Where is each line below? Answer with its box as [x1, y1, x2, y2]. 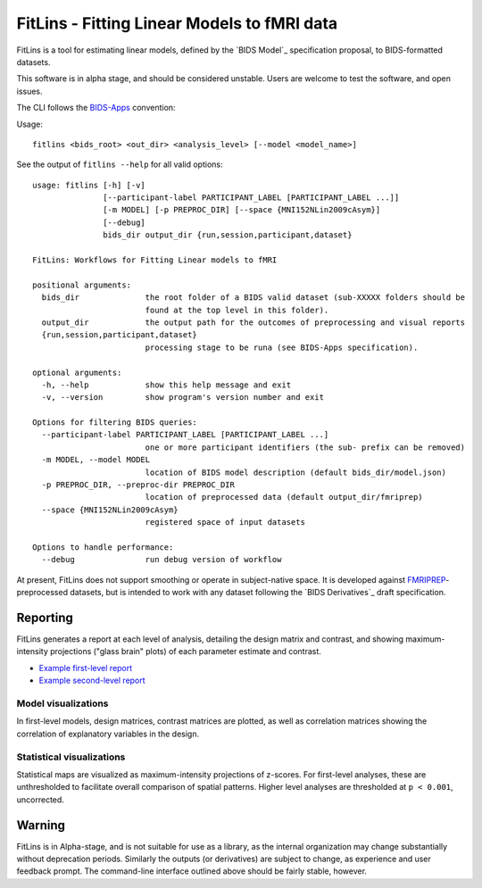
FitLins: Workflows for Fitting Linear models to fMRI [32, 255, 278, 265]
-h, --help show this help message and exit [41, 379, 292, 390]
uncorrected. [16, 794, 64, 805]
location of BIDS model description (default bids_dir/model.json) [145, 467, 446, 477]
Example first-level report [38, 662, 133, 673]
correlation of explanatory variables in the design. [16, 728, 200, 739]
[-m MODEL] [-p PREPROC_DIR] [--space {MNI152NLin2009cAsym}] [103, 205, 381, 215]
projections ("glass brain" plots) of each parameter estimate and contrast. [49, 646, 321, 657]
